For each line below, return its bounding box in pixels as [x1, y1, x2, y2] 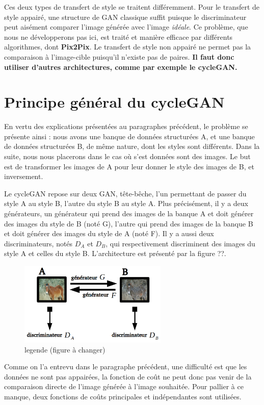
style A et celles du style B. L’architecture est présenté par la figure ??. [4, 248, 226, 259]
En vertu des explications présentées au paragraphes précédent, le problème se [4, 121, 248, 132]
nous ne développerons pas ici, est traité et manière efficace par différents [4, 31, 233, 42]
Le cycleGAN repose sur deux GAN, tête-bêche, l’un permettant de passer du [4, 188, 247, 198]
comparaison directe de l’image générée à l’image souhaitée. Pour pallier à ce [4, 381, 244, 392]
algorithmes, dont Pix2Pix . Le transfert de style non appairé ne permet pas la [4, 41, 251, 52]
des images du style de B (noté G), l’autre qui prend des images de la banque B [4, 218, 253, 229]
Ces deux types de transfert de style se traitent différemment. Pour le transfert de [4, 2, 259, 12]
